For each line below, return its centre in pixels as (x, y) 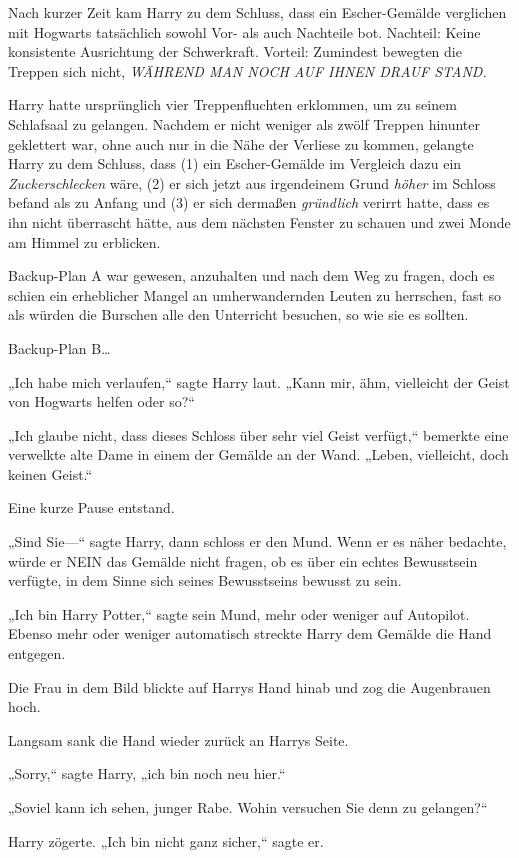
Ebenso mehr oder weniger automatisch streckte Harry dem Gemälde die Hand (250, 633)
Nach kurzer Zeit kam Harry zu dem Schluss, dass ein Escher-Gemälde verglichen (257, 12)
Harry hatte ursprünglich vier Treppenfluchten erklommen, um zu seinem (232, 104)
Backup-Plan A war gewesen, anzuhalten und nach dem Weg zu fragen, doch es (251, 275)
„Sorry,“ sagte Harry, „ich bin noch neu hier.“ (147, 773)
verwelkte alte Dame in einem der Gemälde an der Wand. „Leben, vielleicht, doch (258, 454)
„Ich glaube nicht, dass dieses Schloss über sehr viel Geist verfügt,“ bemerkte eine (258, 434)
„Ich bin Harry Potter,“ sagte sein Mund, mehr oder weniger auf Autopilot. (239, 613)
